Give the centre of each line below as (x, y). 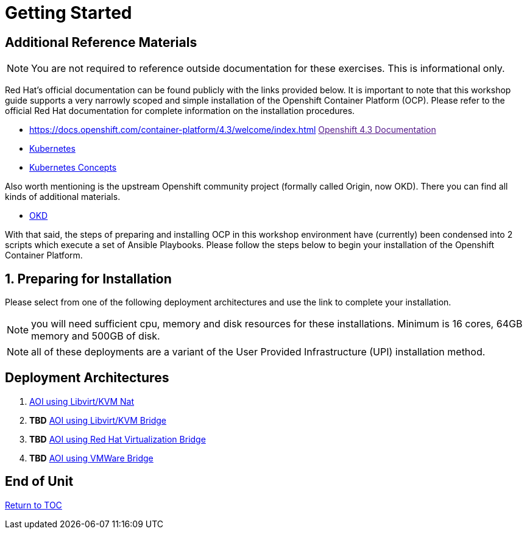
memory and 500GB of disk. (96, 336)
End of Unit (39, 482)
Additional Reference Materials (101, 42)
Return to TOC (34, 505)
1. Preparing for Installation (88, 279)
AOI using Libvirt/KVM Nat (82, 401)
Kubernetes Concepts (73, 168)
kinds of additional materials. (63, 197)
